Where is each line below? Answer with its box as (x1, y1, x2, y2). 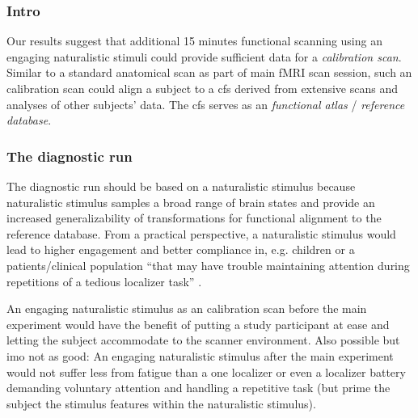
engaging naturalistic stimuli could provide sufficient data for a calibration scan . (6, 48, 402, 65)
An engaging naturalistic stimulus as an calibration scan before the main (6, 300, 367, 317)
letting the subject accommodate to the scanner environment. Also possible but (6, 331, 400, 348)
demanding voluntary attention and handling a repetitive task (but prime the (6, 379, 391, 396)
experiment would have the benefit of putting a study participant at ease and (6, 315, 390, 332)
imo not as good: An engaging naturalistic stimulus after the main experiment (6, 347, 394, 364)
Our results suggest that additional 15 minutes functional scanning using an (6, 32, 382, 49)
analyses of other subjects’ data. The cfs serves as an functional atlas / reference (6, 95, 405, 112)
